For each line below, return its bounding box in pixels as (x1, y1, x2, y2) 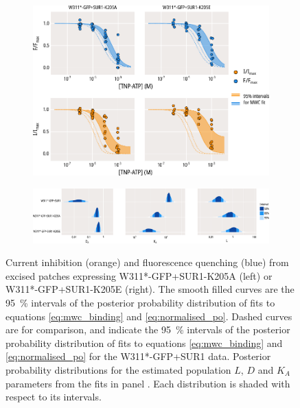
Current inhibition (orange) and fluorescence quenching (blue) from (5, 255, 289, 269)
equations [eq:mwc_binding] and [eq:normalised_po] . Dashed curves (5, 309, 292, 323)
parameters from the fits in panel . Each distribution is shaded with (5, 376, 290, 390)
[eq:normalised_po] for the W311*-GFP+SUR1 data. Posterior (5, 349, 271, 363)
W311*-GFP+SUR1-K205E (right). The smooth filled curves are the (5, 282, 295, 296)
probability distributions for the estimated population (5, 362, 231, 376)
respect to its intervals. (5, 389, 102, 404)
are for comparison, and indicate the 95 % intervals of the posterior (5, 322, 290, 337)
